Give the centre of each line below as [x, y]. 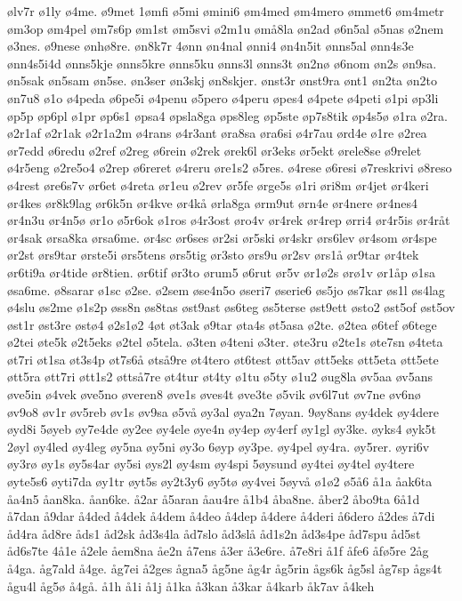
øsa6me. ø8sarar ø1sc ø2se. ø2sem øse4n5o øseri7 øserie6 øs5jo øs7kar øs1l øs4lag [226, 289]
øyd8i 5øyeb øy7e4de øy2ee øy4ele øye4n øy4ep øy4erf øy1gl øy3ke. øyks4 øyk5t [222, 429]
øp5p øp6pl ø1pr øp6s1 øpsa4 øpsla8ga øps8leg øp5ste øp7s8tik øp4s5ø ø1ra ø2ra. [227, 115]
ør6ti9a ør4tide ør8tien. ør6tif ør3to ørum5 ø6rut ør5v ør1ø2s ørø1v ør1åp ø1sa [221, 272]
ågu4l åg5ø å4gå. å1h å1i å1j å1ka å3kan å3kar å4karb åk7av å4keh [191, 585]
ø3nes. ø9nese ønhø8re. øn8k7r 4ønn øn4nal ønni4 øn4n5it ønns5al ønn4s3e [211, 46]
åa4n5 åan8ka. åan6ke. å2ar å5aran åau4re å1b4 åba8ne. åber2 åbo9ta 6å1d [214, 498]
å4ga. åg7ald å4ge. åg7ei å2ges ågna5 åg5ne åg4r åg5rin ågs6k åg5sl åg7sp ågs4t [225, 568]
